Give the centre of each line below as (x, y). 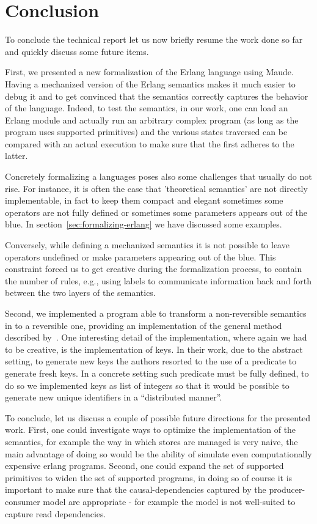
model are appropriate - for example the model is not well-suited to (169, 501)
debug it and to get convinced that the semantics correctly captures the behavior (157, 96)
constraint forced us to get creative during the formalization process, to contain (154, 269)
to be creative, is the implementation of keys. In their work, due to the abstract (154, 349)
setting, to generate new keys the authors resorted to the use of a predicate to (151, 361)
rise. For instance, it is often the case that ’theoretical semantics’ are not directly (156, 188)
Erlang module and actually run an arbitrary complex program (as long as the (152, 120)
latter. (16, 156)
